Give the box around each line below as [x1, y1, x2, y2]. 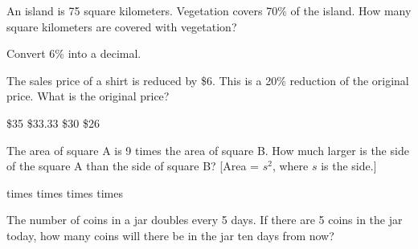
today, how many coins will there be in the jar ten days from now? [6, 227, 334, 243]
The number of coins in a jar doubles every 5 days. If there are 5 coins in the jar [6, 211, 403, 228]
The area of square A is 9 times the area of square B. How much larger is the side [6, 141, 409, 158]
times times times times [6, 184, 123, 201]
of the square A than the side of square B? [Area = [6, 157, 259, 174]
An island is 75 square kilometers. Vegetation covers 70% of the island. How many [6, 2, 412, 18]
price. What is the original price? [6, 88, 170, 104]
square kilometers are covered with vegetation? [6, 18, 237, 35]
